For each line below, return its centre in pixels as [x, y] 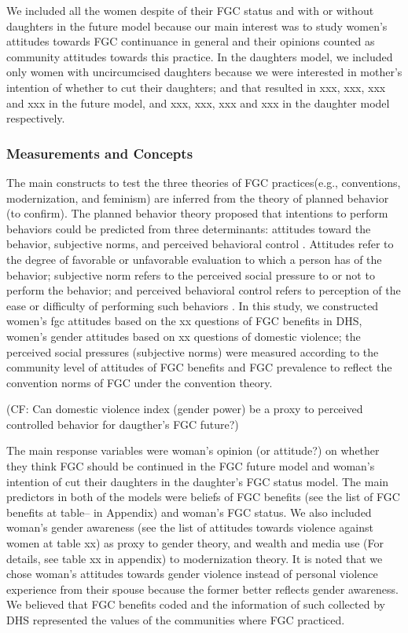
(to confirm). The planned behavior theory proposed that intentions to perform [197, 213]
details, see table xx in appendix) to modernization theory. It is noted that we [195, 558]
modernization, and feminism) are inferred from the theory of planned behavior [198, 198]
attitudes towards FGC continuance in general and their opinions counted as [191, 41]
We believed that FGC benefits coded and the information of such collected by [196, 604]
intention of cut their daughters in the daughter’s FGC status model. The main [198, 481]
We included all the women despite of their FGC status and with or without [190, 10]
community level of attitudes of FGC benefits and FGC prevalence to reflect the [199, 367]
